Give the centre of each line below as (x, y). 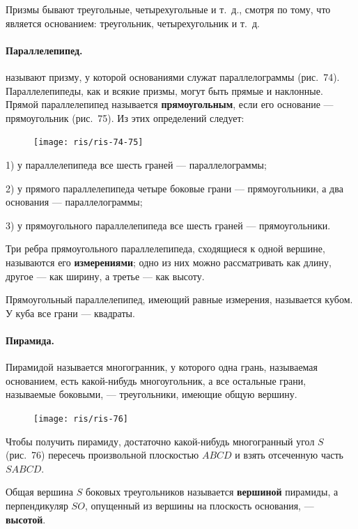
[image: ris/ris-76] (81, 419)
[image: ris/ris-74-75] (88, 143)
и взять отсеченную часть (289, 455)
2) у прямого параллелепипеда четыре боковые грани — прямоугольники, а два (174, 188)
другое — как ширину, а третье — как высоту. (105, 276)
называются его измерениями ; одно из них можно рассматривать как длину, (169, 262)
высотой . (26, 519)
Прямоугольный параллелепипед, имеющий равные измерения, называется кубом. (179, 299)
